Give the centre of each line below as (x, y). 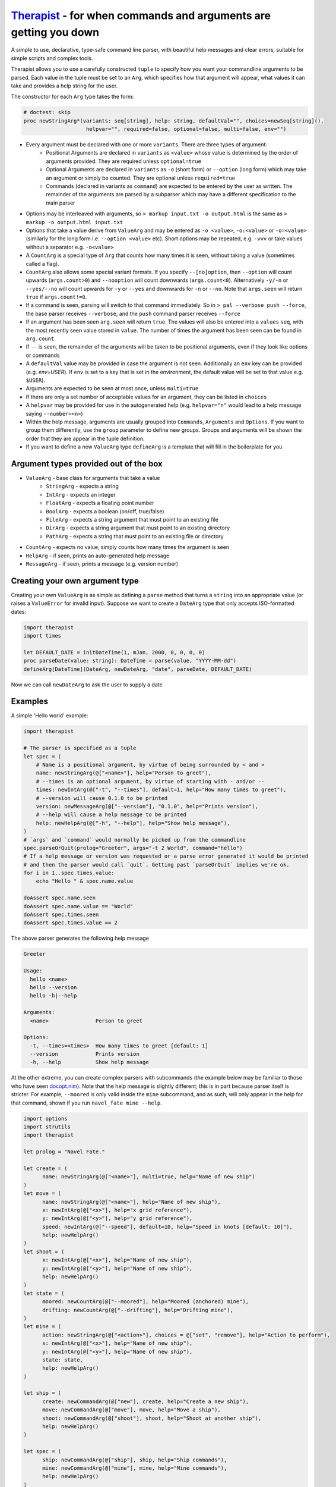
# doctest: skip (47, 112)
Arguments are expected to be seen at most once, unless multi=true (112, 388)
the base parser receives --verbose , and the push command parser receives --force (133, 313)
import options (45, 1119)
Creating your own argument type (75, 581)
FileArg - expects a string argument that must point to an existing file (132, 519)
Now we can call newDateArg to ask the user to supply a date (87, 685)
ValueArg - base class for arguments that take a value (93, 478)
